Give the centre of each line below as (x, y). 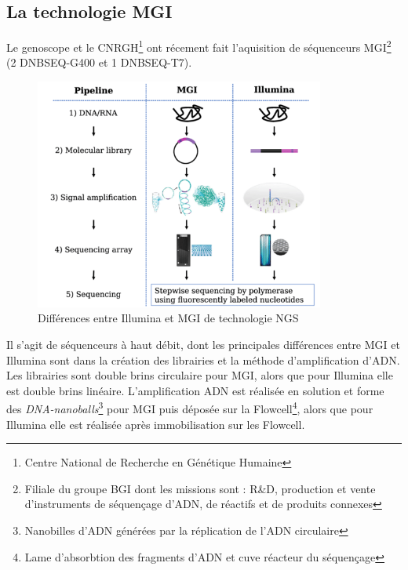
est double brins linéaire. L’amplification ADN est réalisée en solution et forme (195, 390)
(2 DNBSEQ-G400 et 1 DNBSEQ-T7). (99, 62)
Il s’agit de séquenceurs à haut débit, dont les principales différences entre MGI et (203, 344)
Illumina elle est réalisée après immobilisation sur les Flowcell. (156, 424)
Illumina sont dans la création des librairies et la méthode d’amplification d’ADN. (203, 359)
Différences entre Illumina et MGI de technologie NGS (168, 318)
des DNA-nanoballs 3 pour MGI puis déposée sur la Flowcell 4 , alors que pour (190, 408)
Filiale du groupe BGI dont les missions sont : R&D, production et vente (200, 488)
